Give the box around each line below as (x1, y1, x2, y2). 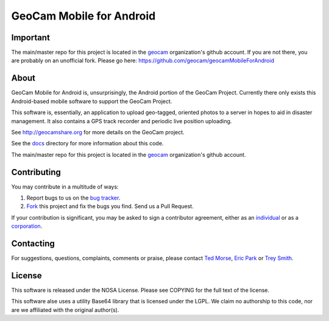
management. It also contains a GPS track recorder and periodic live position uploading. (11, 117, 232, 124)
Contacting (11, 238, 55, 248)
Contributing (11, 167, 61, 177)
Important (11, 32, 50, 43)
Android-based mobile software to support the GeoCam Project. (11, 98, 172, 105)
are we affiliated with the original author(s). (11, 306, 119, 314)
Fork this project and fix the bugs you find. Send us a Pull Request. (26, 203, 194, 210)
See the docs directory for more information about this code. (11, 140, 164, 147)
